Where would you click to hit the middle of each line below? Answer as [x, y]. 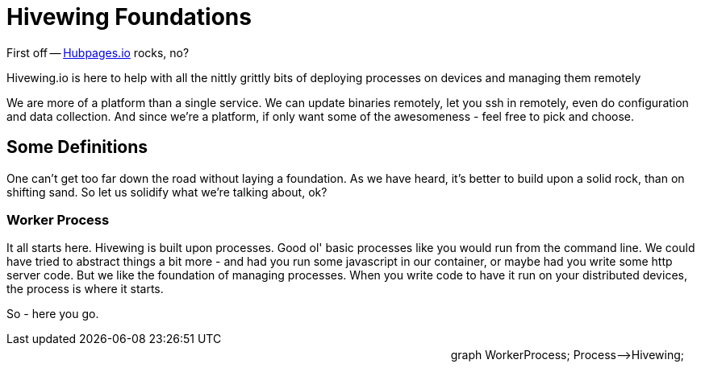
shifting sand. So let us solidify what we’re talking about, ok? [167, 192]
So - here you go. [53, 314]
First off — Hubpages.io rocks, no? [98, 52]
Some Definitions [77, 147]
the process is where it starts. [85, 289]
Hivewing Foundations [129, 17]
